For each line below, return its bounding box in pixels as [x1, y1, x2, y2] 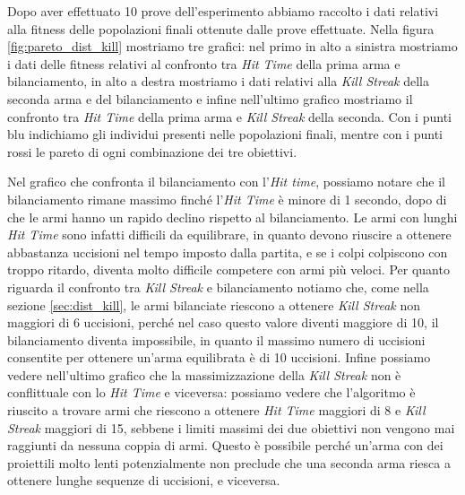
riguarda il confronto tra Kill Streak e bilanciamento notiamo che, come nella [7, 277, 429, 296]
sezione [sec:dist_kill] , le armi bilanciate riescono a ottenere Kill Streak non [7, 295, 420, 314]
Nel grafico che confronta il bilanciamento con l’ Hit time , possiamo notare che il [7, 172, 445, 191]
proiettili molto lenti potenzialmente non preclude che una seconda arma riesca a [7, 453, 451, 472]
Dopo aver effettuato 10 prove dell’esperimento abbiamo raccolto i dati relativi [7, 2, 439, 20]
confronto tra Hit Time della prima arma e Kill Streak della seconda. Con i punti [7, 107, 452, 126]
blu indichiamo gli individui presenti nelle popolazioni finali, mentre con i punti [7, 125, 443, 143]
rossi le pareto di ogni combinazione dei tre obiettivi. [7, 142, 297, 161]
